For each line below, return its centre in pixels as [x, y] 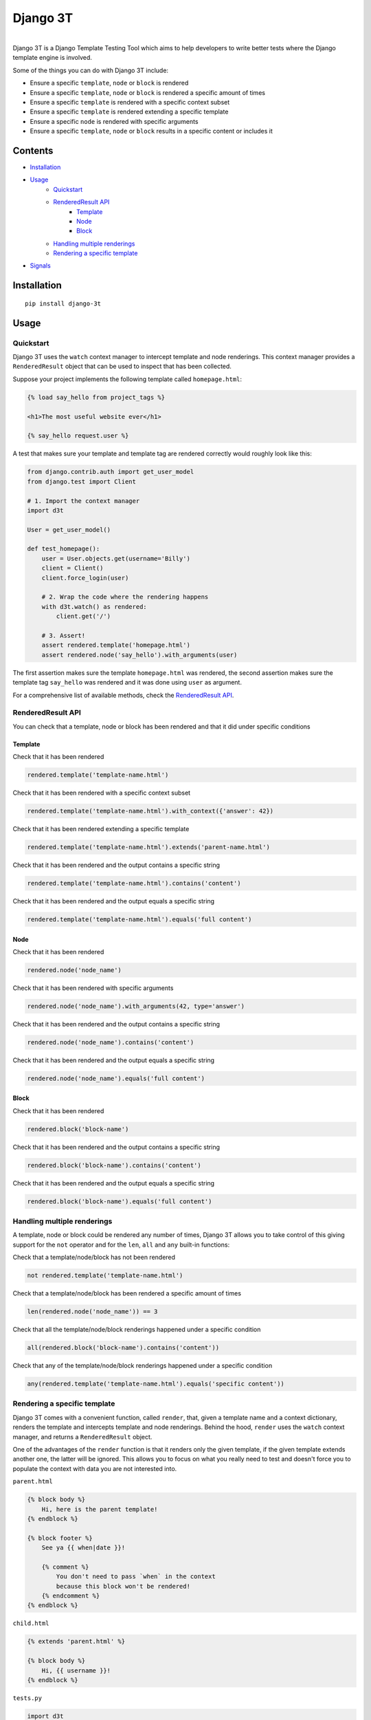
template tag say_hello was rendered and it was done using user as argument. [127, 682]
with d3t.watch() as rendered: [94, 606]
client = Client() [72, 568]
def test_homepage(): [64, 549]
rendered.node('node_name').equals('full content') [116, 1078]
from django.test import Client [82, 481]
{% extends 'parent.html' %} [76, 1642]
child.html [31, 1623]
